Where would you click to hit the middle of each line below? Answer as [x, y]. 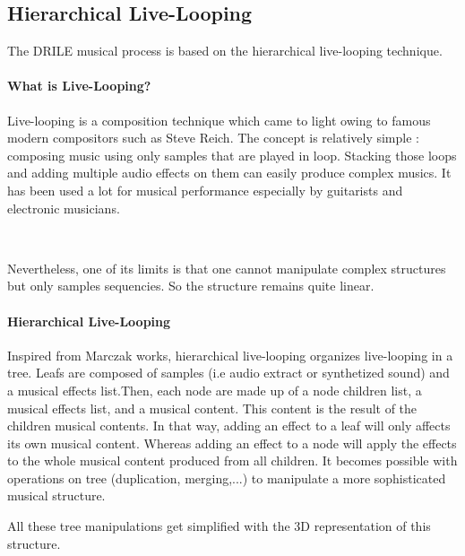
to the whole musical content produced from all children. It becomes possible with [232, 460]
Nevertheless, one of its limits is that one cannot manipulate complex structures [227, 268]
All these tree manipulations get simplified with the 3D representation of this [219, 526]
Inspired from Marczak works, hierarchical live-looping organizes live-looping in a [230, 355]
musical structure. [56, 495]
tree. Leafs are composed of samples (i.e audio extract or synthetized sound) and [228, 373]
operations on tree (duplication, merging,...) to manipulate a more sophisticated [227, 478]
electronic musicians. [64, 208]
